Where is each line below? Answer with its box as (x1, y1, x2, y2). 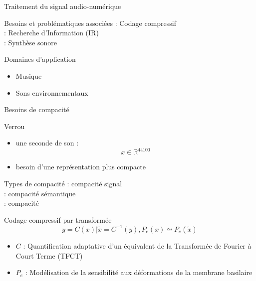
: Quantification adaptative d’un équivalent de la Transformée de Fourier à (23, 240, 252, 251)
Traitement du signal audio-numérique (4, 1, 121, 11)
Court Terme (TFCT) (15, 250, 83, 261)
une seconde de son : (15, 138, 79, 148)
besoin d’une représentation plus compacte (15, 161, 146, 172)
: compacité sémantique (4, 188, 76, 198)
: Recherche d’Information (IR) (4, 27, 99, 38)
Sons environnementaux (15, 87, 88, 98)
